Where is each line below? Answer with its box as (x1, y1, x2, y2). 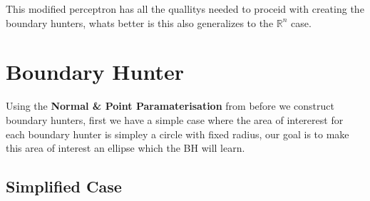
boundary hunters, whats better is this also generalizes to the (6, 15, 274, 30)
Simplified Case (6, 175, 122, 197)
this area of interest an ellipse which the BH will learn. (6, 140, 245, 155)
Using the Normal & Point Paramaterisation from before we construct (6, 98, 334, 113)
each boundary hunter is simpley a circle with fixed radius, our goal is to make (6, 126, 349, 141)
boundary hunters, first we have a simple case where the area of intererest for (6, 112, 344, 127)
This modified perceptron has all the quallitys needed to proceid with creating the (6, 1, 364, 16)
